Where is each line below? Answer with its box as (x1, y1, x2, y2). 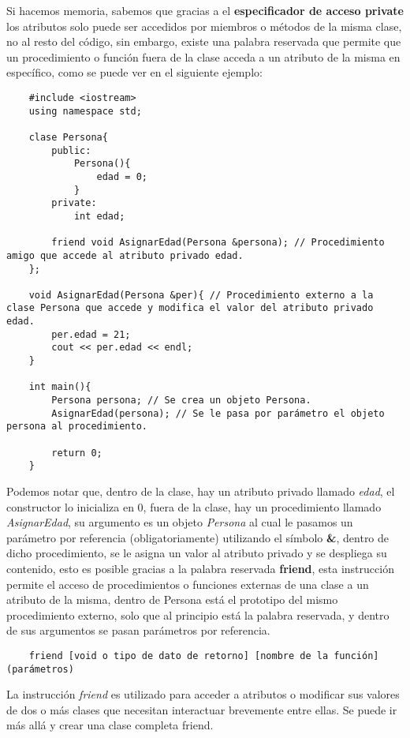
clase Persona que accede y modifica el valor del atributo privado (6, 302, 374, 314)
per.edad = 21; (51, 328, 131, 340)
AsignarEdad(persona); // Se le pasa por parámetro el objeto (51, 407, 385, 419)
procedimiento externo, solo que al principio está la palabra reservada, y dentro (6, 606, 389, 623)
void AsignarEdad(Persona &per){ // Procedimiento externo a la (28, 289, 374, 301)
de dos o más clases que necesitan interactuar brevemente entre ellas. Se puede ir (6, 701, 397, 717)
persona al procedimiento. (6, 421, 147, 433)
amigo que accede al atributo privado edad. (6, 249, 244, 261)
